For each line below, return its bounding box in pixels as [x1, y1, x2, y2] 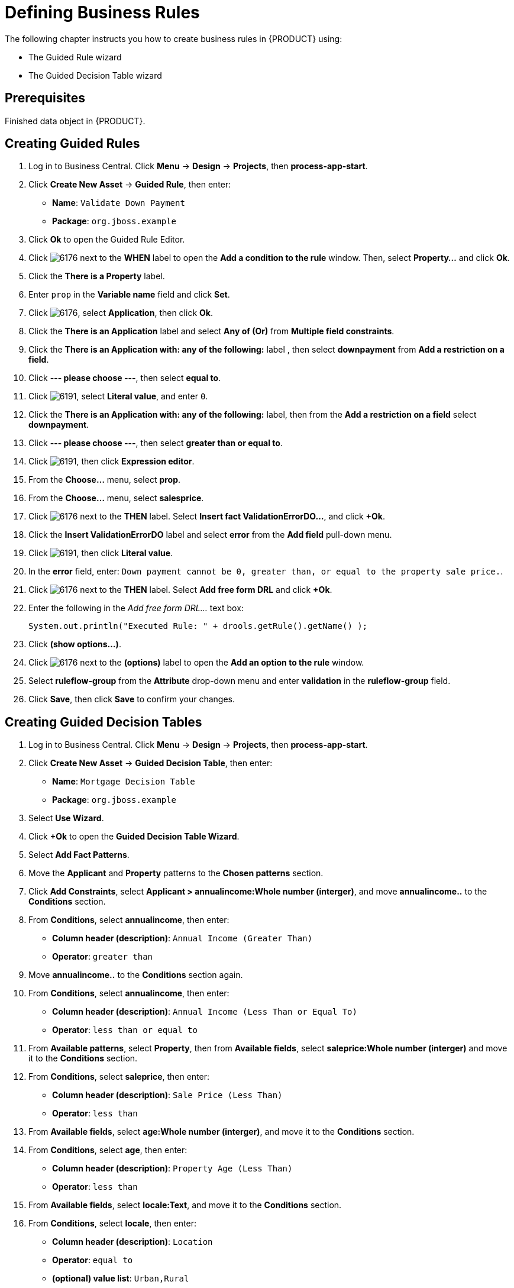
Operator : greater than [52, 951, 153, 962]
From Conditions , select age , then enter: [28, 1145, 188, 1155]
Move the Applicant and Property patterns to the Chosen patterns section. [28, 868, 324, 879]
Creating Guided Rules [5, 136, 140, 151]
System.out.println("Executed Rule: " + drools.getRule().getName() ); [28, 621, 368, 631]
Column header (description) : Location [52, 1237, 213, 1247]
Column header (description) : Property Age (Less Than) [52, 1163, 293, 1174]
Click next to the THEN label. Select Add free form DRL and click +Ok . [28, 585, 332, 595]
